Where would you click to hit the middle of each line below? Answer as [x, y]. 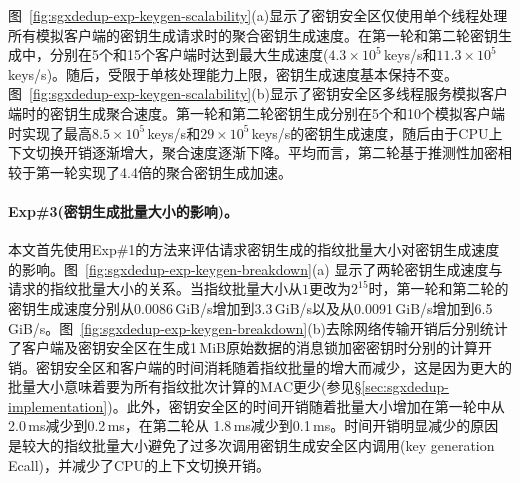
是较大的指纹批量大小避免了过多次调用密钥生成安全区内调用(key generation [251, 445]
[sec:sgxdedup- [405, 386]
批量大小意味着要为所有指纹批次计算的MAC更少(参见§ [185, 386]
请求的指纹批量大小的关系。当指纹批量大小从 [155, 288]
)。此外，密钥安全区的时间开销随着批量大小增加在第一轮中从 [306, 405]
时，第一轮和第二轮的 [438, 288]
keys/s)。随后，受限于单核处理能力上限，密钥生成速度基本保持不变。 [233, 73]
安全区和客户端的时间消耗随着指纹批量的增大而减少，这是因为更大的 [287, 366]
